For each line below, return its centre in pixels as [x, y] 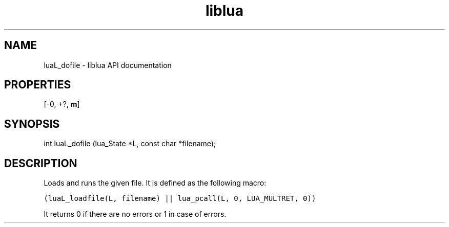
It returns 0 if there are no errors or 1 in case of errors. [135, 214]
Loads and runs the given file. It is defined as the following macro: [155, 183]
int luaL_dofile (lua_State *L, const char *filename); [130, 144]
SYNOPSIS [32, 124]
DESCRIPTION [41, 163]
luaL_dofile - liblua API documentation [108, 65]
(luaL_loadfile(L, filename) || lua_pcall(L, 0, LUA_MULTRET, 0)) [180, 199]
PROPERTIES [38, 85]
